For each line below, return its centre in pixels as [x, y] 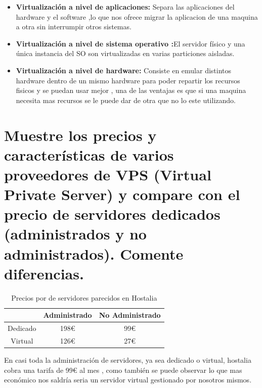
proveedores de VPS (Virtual [108, 174]
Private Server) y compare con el [122, 194]
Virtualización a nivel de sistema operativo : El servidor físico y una [130, 43]
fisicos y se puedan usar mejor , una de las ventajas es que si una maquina [131, 90]
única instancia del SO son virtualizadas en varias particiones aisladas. [125, 53]
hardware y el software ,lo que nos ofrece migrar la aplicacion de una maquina [137, 16]
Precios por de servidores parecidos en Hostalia [84, 297]
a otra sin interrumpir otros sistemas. [74, 27]
